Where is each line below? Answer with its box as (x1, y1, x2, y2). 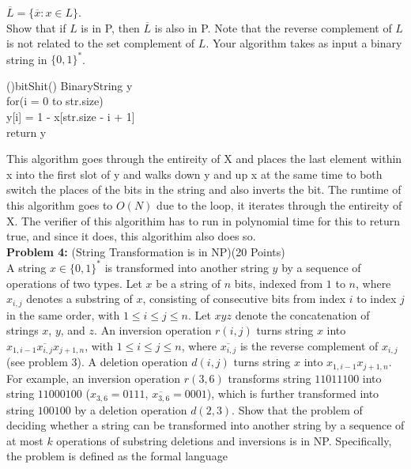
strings (6, 322, 39, 339)
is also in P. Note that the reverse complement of (154, 19, 392, 36)
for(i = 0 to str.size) (6, 93, 104, 109)
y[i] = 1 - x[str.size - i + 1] (6, 108, 135, 125)
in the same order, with (6, 306, 120, 323)
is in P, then (81, 19, 140, 36)
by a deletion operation (74, 401, 187, 418)
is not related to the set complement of (6, 35, 195, 51)
